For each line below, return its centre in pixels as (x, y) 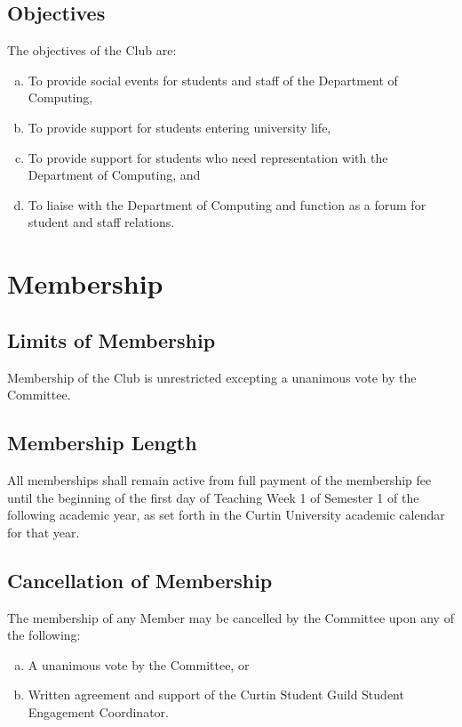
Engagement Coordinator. (98, 711)
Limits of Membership (112, 339)
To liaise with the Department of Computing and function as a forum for (227, 204)
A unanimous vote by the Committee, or (139, 664)
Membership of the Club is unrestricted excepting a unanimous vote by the (212, 377)
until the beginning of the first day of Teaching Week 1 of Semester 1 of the (213, 497)
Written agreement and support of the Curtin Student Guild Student (216, 695)
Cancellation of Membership (140, 580)
